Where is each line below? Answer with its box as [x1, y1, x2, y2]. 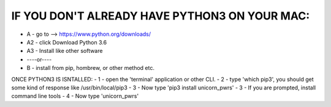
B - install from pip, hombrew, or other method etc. [26, 64, 154, 72]
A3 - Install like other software [26, 47, 103, 55]
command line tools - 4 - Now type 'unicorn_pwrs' [11, 92, 139, 100]
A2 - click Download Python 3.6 [26, 38, 107, 46]
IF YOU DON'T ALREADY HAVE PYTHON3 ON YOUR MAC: [11, 9, 310, 22]
